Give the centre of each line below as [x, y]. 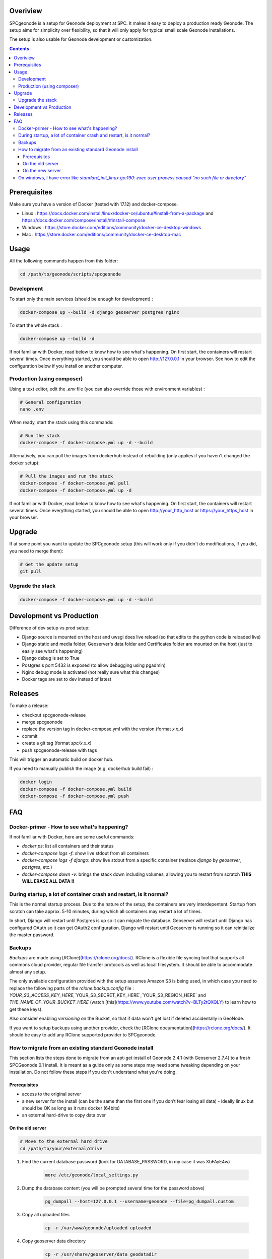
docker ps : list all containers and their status [68, 846]
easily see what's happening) [52, 651]
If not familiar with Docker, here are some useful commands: [72, 836]
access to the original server [52, 1094]
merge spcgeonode [42, 722]
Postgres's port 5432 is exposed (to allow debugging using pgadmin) [94, 665]
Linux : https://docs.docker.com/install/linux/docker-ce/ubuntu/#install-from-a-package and [118, 214]
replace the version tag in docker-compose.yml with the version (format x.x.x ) [103, 729]
